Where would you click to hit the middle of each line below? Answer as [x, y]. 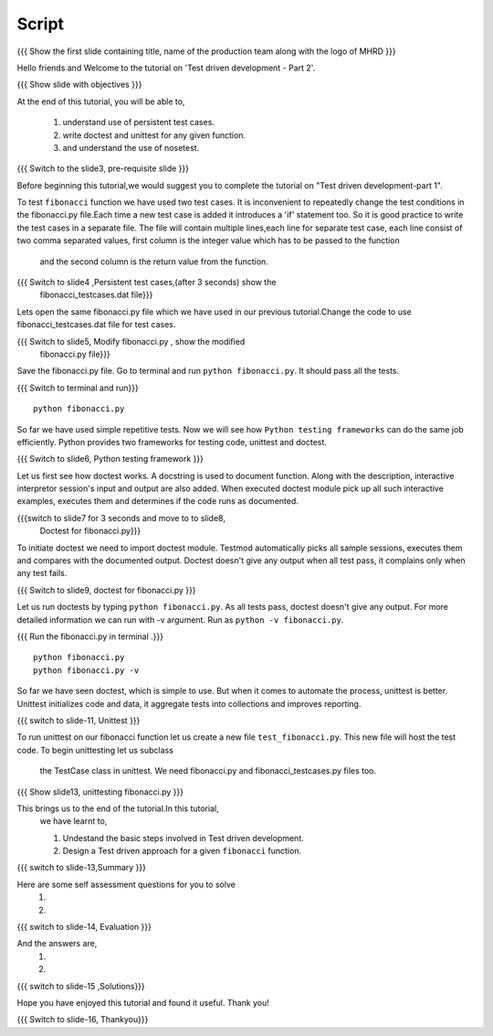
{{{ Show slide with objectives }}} [79, 85]
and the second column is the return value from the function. [154, 262]
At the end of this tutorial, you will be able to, [101, 101]
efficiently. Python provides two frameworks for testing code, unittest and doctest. [172, 442]
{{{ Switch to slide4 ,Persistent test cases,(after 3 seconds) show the [147, 283]
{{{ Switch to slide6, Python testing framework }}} [110, 459]
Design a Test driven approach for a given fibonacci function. [182, 851]
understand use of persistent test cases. [138, 123]
